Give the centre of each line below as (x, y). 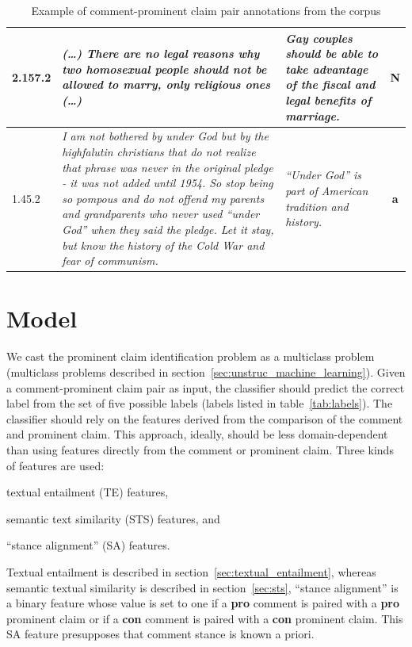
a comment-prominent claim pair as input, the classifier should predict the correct (206, 387)
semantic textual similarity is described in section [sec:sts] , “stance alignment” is (202, 587)
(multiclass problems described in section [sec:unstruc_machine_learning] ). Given (206, 371)
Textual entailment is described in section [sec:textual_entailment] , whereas (191, 571)
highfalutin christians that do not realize (159, 151)
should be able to (332, 54)
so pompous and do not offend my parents (163, 198)
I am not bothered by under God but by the (165, 136)
